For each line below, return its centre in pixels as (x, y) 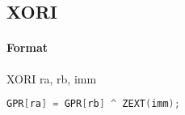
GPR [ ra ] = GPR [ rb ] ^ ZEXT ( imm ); (93, 104)
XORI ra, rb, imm (52, 78)
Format (27, 47)
